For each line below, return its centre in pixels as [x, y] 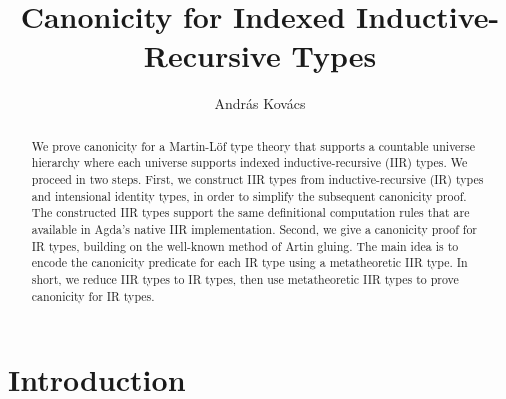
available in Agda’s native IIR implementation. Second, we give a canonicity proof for [254, 228]
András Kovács [260, 103]
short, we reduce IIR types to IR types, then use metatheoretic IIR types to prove [245, 278]
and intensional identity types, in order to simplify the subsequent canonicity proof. [249, 195]
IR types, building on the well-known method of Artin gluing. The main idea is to [245, 245]
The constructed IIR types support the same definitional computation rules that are [250, 212]
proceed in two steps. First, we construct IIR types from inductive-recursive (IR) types [257, 179]
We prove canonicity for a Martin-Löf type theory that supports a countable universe [253, 145]
